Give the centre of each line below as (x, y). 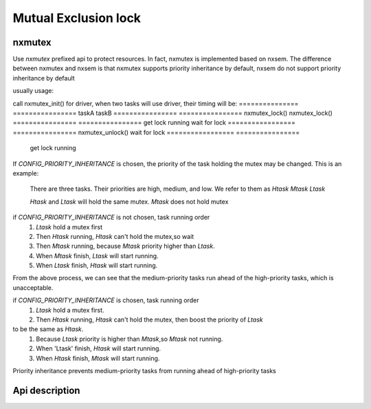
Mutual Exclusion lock (77, 18)
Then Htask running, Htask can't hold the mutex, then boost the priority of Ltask (150, 319)
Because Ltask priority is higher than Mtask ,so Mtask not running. (130, 339)
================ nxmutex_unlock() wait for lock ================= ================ (156, 132)
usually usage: (33, 91)
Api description (46, 390)
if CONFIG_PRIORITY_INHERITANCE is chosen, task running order (106, 300)
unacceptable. (33, 287)
